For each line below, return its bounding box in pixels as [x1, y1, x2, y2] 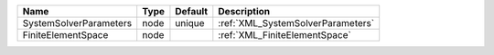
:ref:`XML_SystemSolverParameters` [218, 17, 375, 29]
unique [175, 17, 205, 29]
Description [218, 5, 270, 17]
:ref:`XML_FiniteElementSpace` [218, 29, 351, 41]
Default [175, 5, 209, 17]
